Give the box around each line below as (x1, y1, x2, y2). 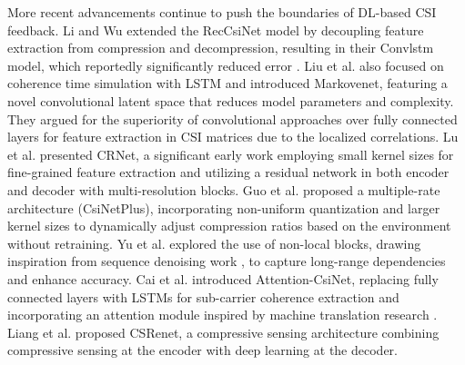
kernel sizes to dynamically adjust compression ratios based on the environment (7, 216, 451, 235)
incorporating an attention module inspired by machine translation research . (7, 305, 438, 324)
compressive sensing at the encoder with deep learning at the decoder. (7, 340, 398, 360)
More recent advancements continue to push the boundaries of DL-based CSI (7, 3, 437, 21)
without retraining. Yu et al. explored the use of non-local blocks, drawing (7, 233, 421, 252)
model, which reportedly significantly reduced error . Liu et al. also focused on (7, 55, 444, 74)
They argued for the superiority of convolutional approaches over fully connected (7, 109, 458, 128)
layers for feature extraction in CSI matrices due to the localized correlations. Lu (7, 127, 459, 146)
